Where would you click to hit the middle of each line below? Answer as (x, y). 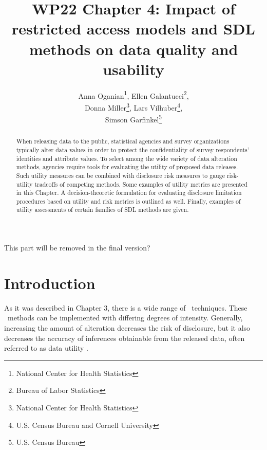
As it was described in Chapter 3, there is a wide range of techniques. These (126, 307)
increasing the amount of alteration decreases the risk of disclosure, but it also (127, 328)
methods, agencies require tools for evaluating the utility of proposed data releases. (127, 167)
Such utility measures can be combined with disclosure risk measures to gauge (120, 175)
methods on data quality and (133, 49)
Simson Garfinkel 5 (133, 119)
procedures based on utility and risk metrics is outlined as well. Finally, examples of (128, 201)
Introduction (50, 283)
